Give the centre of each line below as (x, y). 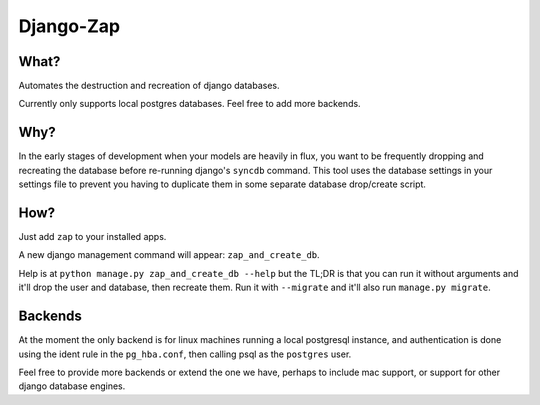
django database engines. (72, 386)
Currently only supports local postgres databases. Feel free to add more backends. (189, 104)
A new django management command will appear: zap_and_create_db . (169, 255)
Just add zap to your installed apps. (92, 237)
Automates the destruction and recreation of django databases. (149, 86)
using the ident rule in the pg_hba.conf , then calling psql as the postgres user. (185, 354)
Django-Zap (69, 26)
